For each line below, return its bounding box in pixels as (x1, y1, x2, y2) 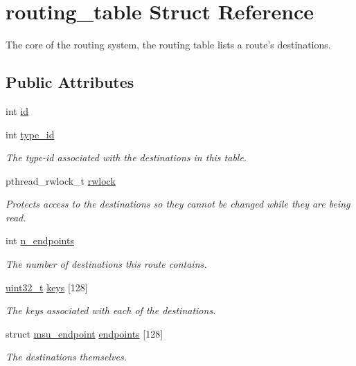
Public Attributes (6, 71, 134, 93)
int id (6, 103, 29, 118)
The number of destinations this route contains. (6, 257, 207, 271)
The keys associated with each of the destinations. (6, 303, 216, 318)
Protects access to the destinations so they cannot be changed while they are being (6, 196, 350, 211)
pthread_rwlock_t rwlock (6, 173, 116, 187)
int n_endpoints (6, 233, 74, 248)
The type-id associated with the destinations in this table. (6, 150, 247, 165)
